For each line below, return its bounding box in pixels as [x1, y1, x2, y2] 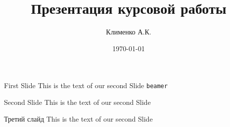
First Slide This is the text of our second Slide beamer [4, 80, 168, 91]
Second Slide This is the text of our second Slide [4, 96, 151, 107]
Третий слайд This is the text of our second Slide [4, 113, 153, 124]
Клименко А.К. [106, 27, 151, 37]
